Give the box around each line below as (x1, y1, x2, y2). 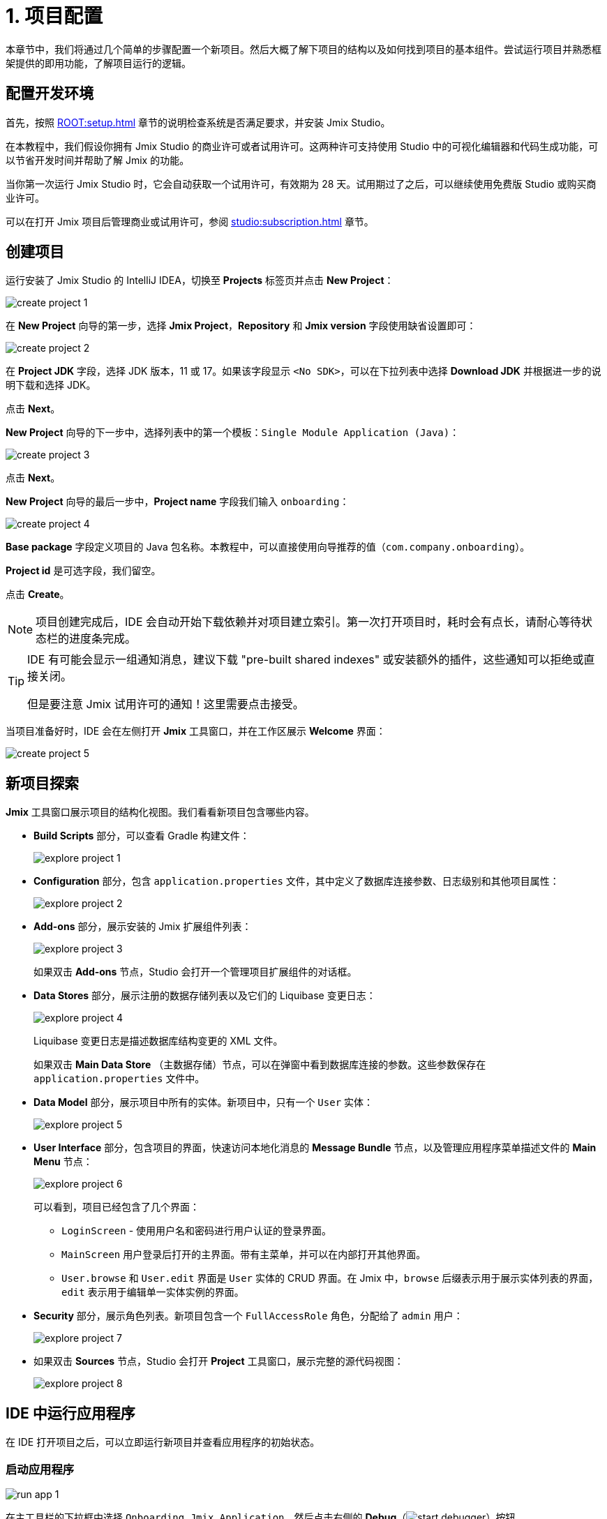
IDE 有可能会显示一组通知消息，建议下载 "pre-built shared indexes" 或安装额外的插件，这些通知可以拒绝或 (27, 652, 584, 667)
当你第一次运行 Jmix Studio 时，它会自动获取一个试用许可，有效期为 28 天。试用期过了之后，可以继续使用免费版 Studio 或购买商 (6, 177, 597, 190)
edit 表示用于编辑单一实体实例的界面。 (61, 1286, 244, 1299)
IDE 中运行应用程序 (6, 1404, 135, 1422)
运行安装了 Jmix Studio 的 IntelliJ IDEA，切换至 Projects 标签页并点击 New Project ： (6, 274, 394, 287)
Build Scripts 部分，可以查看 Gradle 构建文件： (33, 830, 250, 842)
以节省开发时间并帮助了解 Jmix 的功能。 (6, 154, 190, 166)
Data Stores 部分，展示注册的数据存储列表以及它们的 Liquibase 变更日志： (33, 989, 376, 1002)
